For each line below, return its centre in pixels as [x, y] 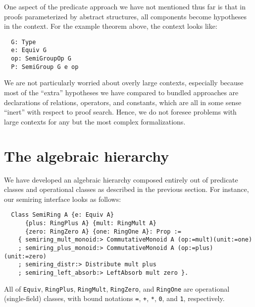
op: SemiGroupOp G [41, 59]
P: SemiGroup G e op [45, 67]
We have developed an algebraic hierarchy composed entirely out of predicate [121, 179]
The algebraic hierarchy [87, 155]
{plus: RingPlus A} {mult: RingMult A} [91, 223]
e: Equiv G [29, 50]
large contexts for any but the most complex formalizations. [95, 121]
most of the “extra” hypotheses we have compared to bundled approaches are [121, 92]
